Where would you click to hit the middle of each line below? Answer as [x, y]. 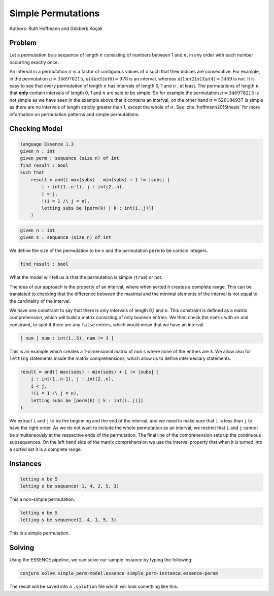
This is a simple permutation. [40, 533]
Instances [25, 464]
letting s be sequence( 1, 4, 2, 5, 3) [70, 486]
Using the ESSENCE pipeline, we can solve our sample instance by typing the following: [101, 560]
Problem [23, 43]
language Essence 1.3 [47, 144]
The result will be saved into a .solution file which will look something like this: [94, 587]
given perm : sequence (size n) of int [70, 158]
